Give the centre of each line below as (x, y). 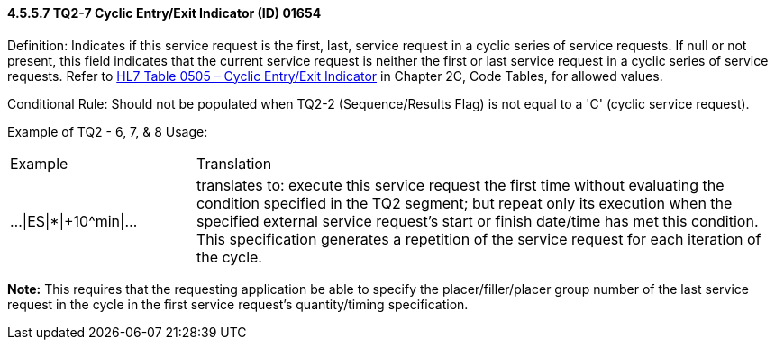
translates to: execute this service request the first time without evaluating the (460, 185)
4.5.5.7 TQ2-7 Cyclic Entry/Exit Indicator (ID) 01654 (164, 13)
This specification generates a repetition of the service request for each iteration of (479, 239)
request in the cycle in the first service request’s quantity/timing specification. (238, 304)
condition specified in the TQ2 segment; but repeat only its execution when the (464, 203)
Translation (234, 163)
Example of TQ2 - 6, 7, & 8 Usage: (108, 131)
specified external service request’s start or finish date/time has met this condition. (477, 221)
